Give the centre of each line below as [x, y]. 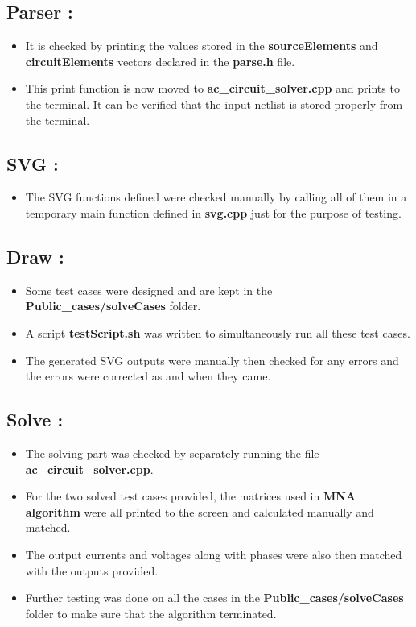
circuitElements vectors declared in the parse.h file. [160, 61]
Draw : [35, 256]
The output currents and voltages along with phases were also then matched [214, 554]
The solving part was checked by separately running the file [172, 453]
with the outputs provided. [92, 570]
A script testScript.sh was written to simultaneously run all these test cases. [218, 332]
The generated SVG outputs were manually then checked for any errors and [212, 360]
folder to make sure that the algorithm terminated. [151, 613]
